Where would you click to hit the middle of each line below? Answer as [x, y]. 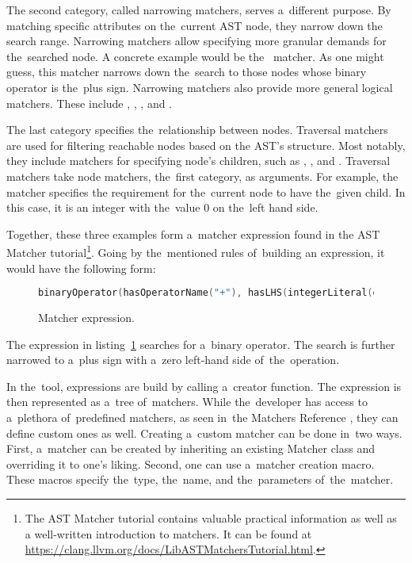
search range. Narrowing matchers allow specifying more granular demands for [196, 41]
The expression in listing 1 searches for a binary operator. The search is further [201, 344]
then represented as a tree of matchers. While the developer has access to [187, 402]
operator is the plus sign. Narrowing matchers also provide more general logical [200, 87]
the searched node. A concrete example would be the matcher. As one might [195, 56]
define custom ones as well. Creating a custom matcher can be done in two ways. [204, 433]
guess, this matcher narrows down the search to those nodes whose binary [187, 72]
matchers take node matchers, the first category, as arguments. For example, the [202, 176]
